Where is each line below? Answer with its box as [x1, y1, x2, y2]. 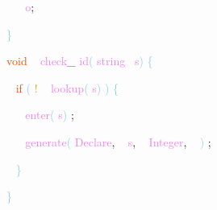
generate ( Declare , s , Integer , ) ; [25, 133, 211, 150]
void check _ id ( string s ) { [6, 52, 153, 69]
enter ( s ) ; [25, 106, 74, 123]
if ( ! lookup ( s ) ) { [15, 79, 119, 96]
